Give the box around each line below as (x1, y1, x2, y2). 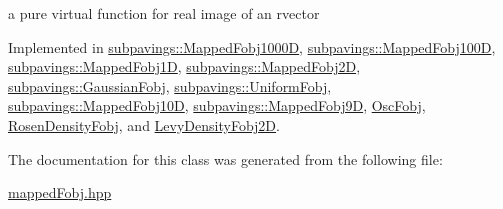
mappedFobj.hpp (8, 182, 112, 203)
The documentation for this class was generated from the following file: (8, 148, 443, 169)
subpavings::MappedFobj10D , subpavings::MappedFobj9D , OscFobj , (8, 95, 426, 116)
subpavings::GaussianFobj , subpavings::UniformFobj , (8, 75, 332, 96)
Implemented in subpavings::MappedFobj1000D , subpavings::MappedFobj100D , (8, 36, 496, 57)
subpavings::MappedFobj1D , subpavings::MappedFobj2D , (8, 56, 361, 77)
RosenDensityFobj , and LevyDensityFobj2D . (8, 114, 280, 135)
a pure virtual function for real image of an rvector (8, 3, 320, 23)
